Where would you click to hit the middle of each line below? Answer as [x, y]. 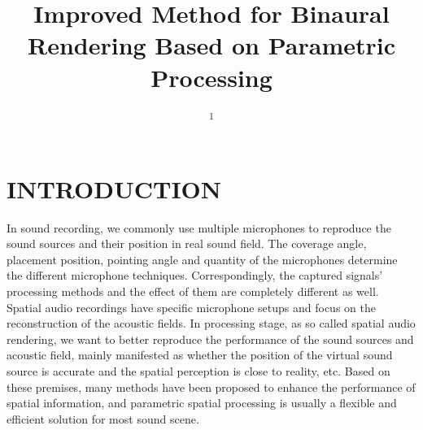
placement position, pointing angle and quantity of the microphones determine [202, 259]
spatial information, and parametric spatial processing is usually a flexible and [202, 403]
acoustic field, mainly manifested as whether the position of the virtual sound [200, 355]
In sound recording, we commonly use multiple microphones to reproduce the [199, 227]
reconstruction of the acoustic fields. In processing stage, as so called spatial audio [211, 323]
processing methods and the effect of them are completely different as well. [193, 291]
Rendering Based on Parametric [211, 45]
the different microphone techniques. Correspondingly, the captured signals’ [195, 275]
